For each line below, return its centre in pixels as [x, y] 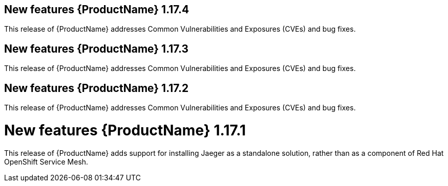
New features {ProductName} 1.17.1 [125, 130]
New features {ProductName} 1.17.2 [97, 88]
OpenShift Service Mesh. [46, 161]
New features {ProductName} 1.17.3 [97, 49]
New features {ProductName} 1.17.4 [97, 9]
